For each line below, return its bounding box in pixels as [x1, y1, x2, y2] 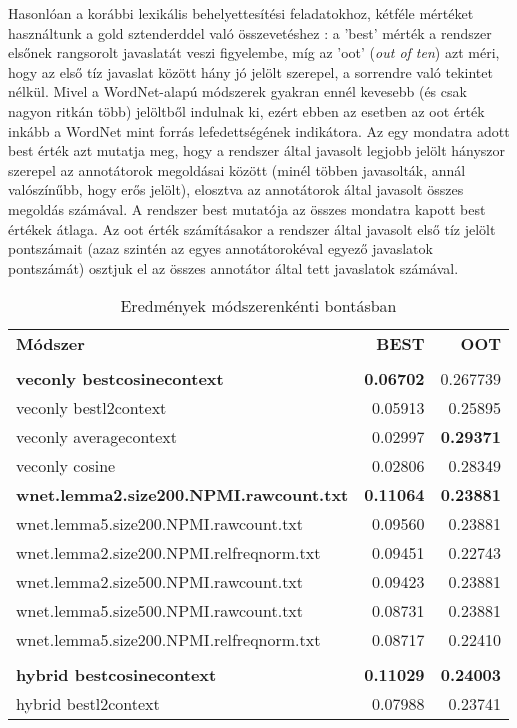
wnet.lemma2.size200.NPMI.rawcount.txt [16, 483, 349, 507]
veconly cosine [16, 454, 116, 478]
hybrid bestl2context [16, 692, 160, 716]
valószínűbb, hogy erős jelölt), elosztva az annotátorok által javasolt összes [8, 179, 464, 200]
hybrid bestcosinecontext [16, 663, 217, 687]
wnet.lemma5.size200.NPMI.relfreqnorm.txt [16, 628, 321, 652]
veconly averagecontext [16, 425, 177, 449]
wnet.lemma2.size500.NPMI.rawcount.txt [16, 570, 304, 594]
